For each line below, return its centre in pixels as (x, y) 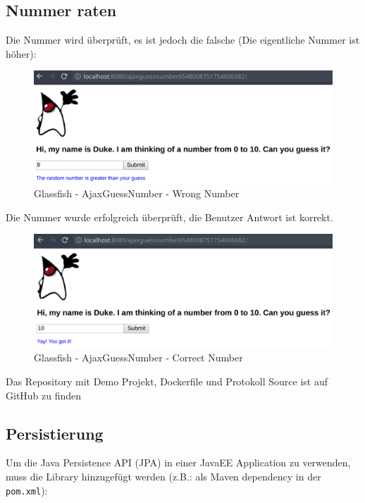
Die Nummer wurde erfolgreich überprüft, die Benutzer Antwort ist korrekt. (169, 217)
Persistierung (55, 433)
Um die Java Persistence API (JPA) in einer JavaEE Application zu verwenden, (178, 462)
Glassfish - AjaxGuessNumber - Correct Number (138, 358)
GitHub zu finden (44, 395)
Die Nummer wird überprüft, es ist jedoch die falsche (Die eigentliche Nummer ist (183, 40)
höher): (21, 53)
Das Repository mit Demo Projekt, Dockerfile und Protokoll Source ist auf (167, 381)
